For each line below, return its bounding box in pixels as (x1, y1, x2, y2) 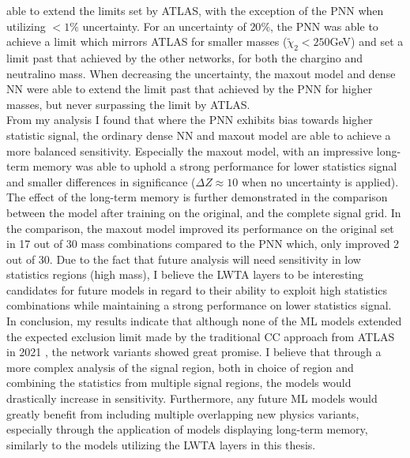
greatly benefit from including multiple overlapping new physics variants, (6, 405, 359, 422)
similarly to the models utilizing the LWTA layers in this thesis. (6, 436, 316, 452)
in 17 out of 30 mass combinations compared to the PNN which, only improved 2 (6, 235, 400, 252)
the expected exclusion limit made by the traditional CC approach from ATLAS (6, 328, 395, 344)
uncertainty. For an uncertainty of (82, 17, 246, 34)
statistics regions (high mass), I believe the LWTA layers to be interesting (6, 266, 364, 283)
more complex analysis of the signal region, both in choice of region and (6, 359, 354, 375)
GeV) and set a (329, 33, 404, 50)
